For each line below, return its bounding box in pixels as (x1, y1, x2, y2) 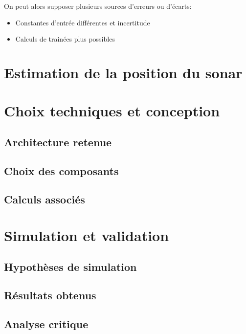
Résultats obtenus (4, 288, 96, 303)
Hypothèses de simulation (4, 259, 137, 274)
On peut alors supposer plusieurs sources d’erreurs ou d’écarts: (4, 1, 192, 11)
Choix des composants (4, 163, 119, 178)
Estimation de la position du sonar (4, 62, 243, 82)
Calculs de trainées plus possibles (15, 34, 115, 44)
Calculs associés (4, 192, 85, 207)
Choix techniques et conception (4, 101, 220, 121)
